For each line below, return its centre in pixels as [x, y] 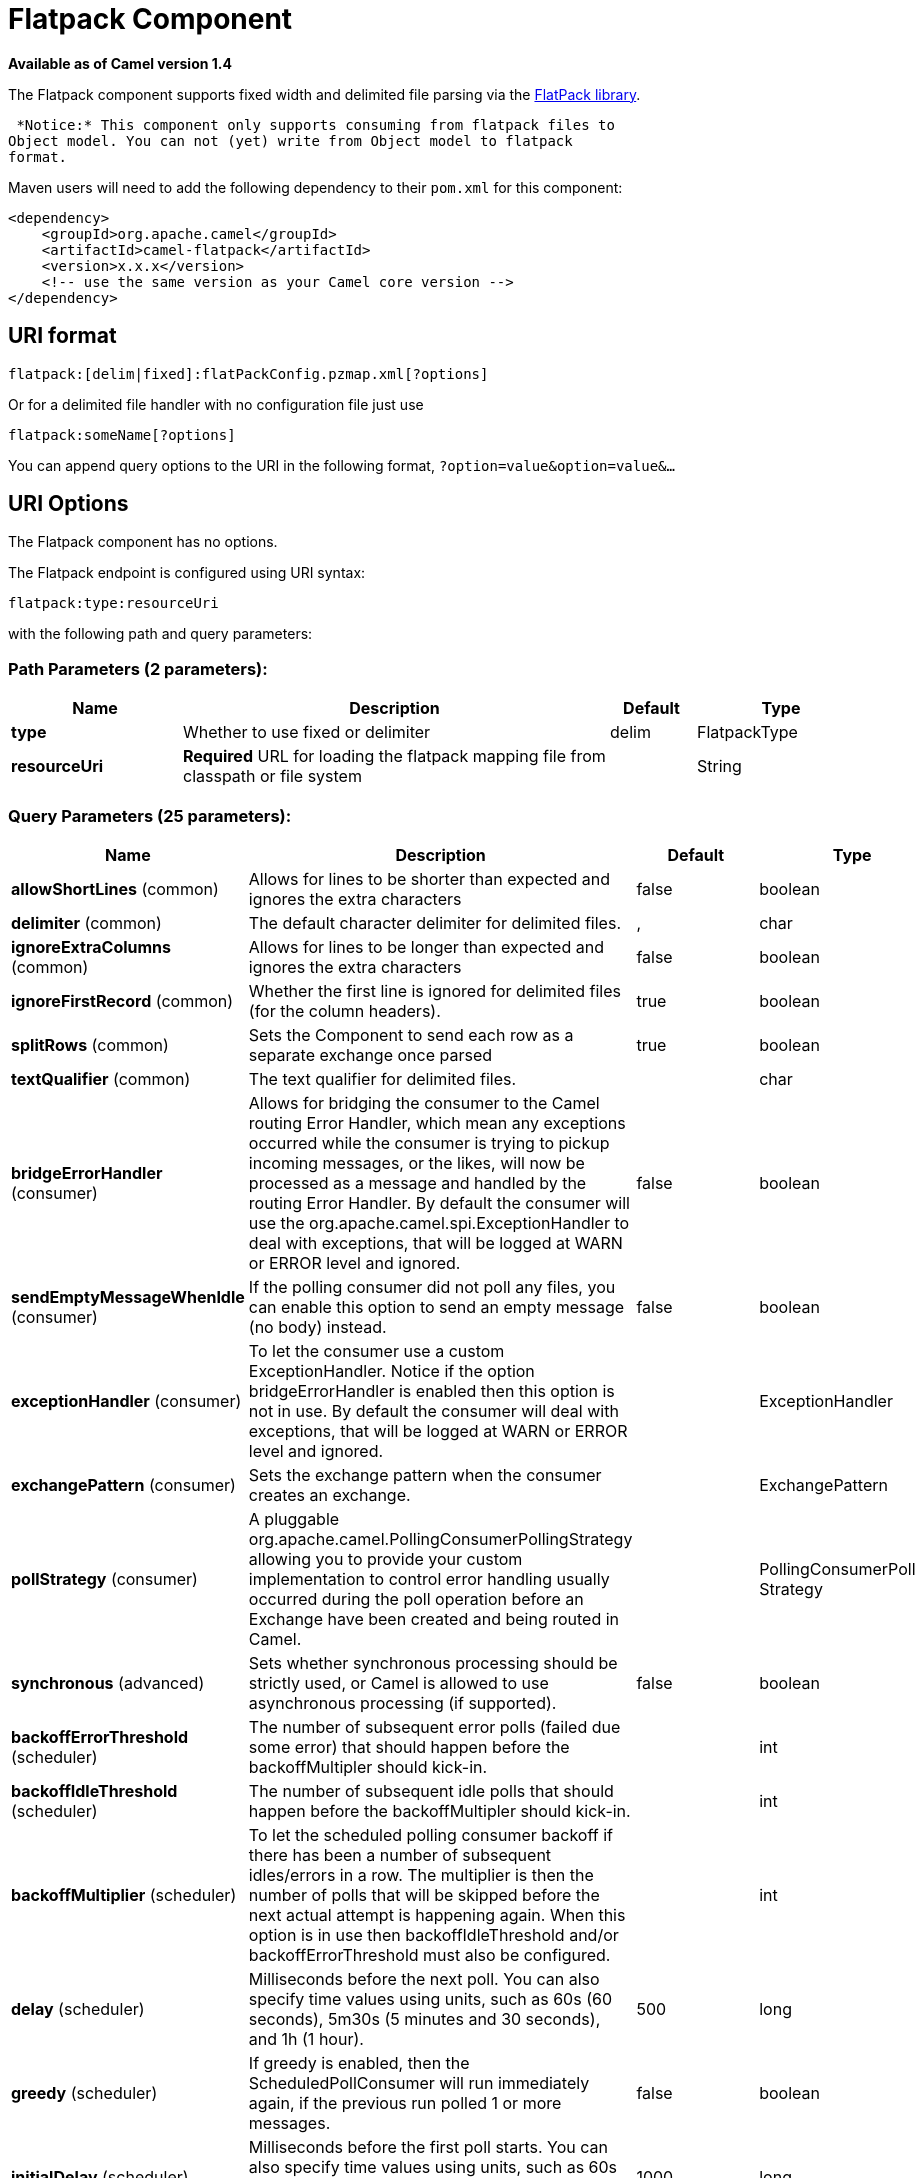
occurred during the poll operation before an [416, 1598]
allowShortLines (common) [115, 888]
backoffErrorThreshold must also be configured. [429, 1954]
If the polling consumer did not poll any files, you [432, 1286]
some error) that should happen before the [409, 1746]
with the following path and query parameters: [160, 634]
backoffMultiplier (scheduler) [124, 1894]
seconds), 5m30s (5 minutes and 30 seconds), [424, 2018]
